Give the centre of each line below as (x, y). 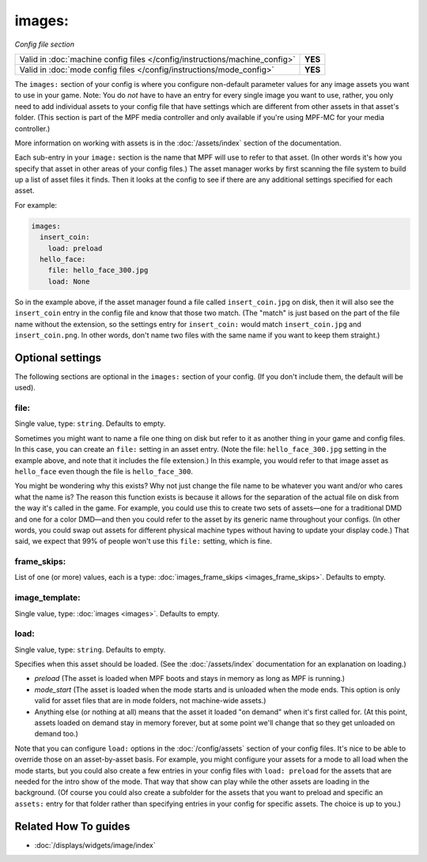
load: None (69, 281)
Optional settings (58, 358)
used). (25, 388)
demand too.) (57, 734)
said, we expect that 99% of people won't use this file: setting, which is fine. (144, 541)
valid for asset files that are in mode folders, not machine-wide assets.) (150, 701)
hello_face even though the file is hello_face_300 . (104, 471)
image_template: (47, 598)
